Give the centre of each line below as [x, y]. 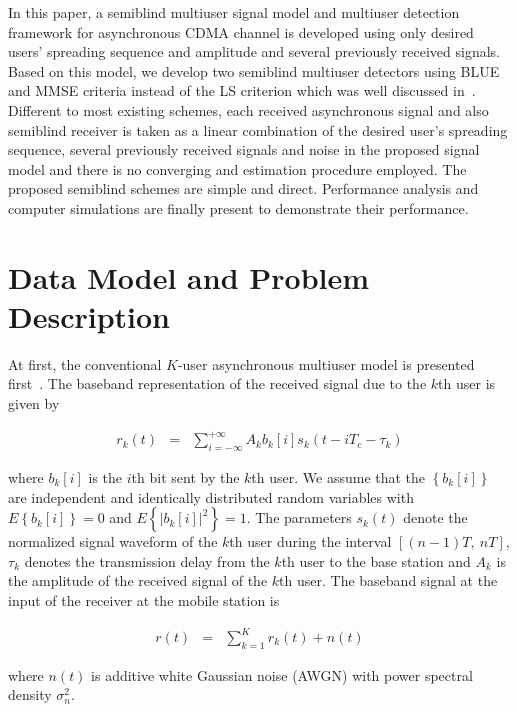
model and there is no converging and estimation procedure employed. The [237, 168]
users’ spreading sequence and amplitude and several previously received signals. [254, 51]
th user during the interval [310, 541]
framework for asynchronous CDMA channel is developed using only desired [241, 31]
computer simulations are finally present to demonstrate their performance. [238, 207]
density [30, 694]
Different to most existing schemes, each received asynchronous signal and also [248, 109]
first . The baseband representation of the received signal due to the [217, 383]
